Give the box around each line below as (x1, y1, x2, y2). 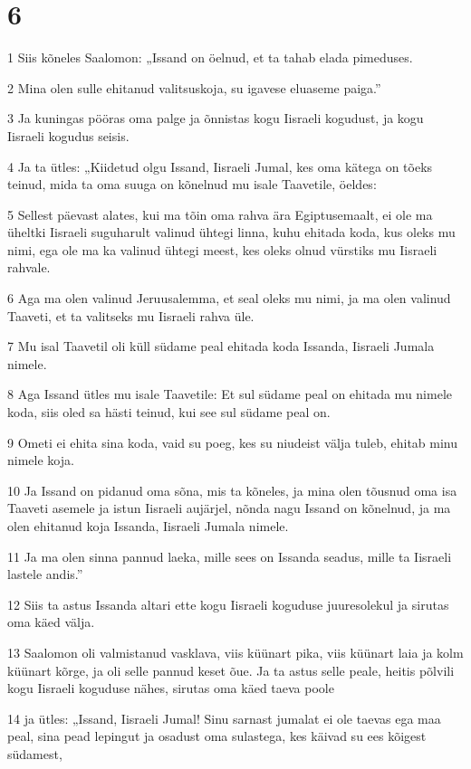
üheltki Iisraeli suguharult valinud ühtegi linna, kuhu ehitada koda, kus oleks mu (7, 223, 456, 242)
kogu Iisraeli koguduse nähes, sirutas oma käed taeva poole (7, 679, 334, 698)
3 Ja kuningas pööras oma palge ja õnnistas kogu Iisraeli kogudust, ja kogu (7, 109, 424, 128)
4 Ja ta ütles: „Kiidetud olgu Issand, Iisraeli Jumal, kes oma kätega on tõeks (7, 157, 433, 176)
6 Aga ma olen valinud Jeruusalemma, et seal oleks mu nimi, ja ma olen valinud (7, 289, 451, 308)
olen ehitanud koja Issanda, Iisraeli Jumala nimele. (7, 517, 289, 535)
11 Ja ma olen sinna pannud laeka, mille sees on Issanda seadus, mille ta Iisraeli (7, 546, 452, 565)
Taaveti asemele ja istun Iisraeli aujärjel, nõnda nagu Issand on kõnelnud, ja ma (7, 498, 451, 517)
